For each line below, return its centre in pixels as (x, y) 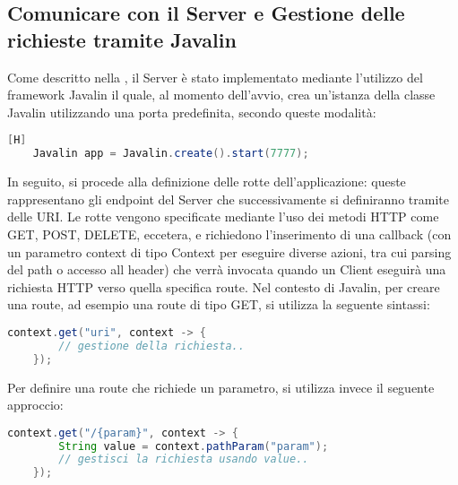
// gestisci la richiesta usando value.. (184, 459)
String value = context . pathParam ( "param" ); (194, 446)
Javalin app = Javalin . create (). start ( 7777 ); (171, 154)
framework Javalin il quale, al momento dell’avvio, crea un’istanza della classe (221, 95)
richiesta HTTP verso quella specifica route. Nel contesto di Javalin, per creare (224, 286)
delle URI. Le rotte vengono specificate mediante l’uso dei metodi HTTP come (223, 217)
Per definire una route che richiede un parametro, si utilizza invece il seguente (221, 387)
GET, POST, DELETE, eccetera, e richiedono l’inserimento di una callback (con (229, 234)
